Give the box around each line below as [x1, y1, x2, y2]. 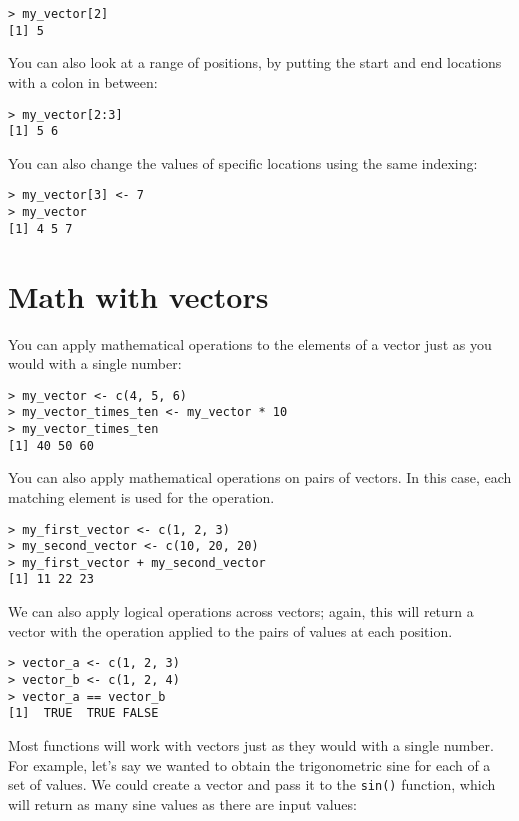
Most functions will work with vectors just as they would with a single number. [8, 734, 494, 755]
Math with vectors [8, 275, 269, 316]
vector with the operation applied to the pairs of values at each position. [8, 620, 453, 641]
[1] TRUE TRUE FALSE [8, 706, 159, 721]
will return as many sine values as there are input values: [8, 793, 357, 814]
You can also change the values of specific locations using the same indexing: [8, 152, 478, 173]
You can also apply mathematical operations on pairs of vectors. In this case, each [8, 467, 512, 488]
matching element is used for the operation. [8, 486, 275, 507]
